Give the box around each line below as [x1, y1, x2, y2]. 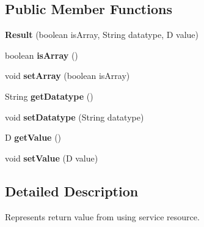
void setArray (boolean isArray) [5, 69, 130, 82]
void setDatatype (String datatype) [5, 110, 144, 123]
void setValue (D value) [5, 151, 98, 164]
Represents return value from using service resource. [5, 210, 200, 223]
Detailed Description [5, 181, 139, 200]
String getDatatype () [5, 89, 93, 102]
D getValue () [5, 131, 62, 144]
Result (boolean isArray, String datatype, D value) [5, 28, 199, 41]
